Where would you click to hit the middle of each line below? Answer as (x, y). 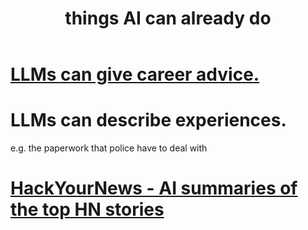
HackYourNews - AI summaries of (154, 188)
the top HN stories (87, 209)
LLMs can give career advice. (135, 74)
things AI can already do (168, 18)
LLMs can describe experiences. (148, 120)
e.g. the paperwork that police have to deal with (109, 148)
